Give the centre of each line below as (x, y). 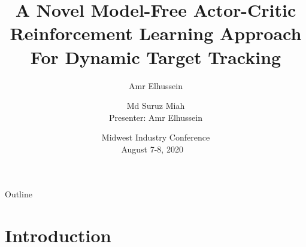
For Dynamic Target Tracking (156, 57)
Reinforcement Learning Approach (156, 33)
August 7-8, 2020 (152, 149)
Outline (19, 194)
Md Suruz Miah (156, 106)
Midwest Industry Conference (156, 137)
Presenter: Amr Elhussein (156, 117)
